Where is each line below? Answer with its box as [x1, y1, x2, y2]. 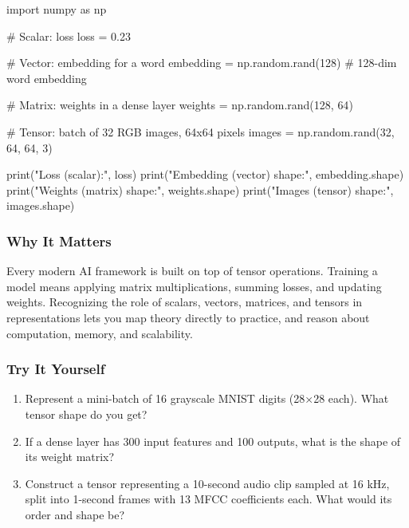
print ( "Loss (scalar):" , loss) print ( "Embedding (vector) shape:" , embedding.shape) [6, 166, 404, 183]
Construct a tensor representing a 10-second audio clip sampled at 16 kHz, [25, 475, 390, 491]
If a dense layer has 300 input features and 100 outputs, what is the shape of [25, 432, 401, 449]
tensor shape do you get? [25, 405, 147, 422]
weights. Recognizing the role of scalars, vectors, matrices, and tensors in [6, 294, 363, 310]
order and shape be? [25, 506, 125, 522]
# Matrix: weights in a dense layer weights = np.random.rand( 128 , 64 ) [6, 97, 353, 113]
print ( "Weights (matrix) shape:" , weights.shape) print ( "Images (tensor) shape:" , [6, 181, 394, 198]
